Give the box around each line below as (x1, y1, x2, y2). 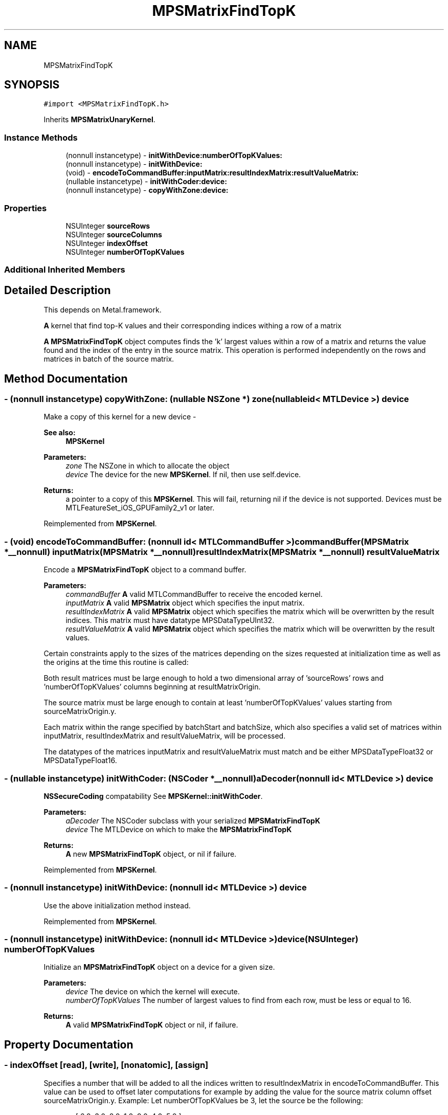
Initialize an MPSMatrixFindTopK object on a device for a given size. (43, 963, 275, 972)
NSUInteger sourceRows (65, 221, 150, 230)
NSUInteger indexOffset (65, 238, 148, 248)
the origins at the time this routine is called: (43, 658, 189, 667)
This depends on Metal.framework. (43, 305, 162, 315)
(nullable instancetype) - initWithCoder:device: (65, 177, 227, 186)
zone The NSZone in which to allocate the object (65, 461, 230, 471)
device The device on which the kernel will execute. (65, 987, 240, 996)
